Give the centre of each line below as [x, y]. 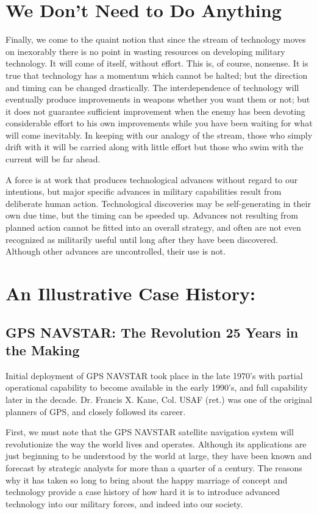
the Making [43, 349]
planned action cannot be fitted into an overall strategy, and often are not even [153, 227]
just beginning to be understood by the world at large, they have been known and [159, 456]
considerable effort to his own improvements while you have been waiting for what [159, 123]
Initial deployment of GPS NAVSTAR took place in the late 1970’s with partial [154, 375]
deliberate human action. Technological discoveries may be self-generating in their [158, 203]
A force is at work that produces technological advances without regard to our [152, 179]
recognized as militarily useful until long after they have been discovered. [142, 239]
